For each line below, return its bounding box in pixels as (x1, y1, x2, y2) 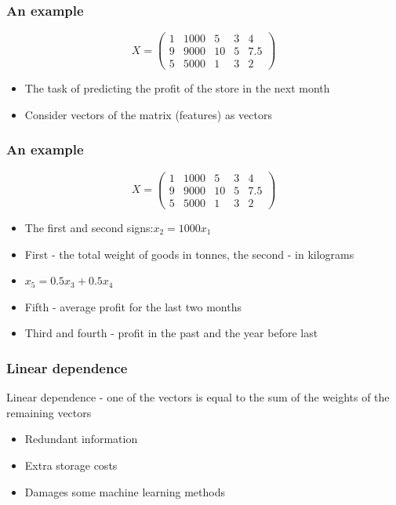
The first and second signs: (24, 219, 154, 235)
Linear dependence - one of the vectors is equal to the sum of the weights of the (6, 389, 390, 405)
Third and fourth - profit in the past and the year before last (24, 325, 318, 341)
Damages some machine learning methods (24, 483, 225, 500)
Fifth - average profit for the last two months (24, 298, 242, 314)
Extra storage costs (24, 456, 118, 473)
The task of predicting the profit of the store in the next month (24, 80, 330, 96)
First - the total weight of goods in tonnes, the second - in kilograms (24, 245, 354, 262)
